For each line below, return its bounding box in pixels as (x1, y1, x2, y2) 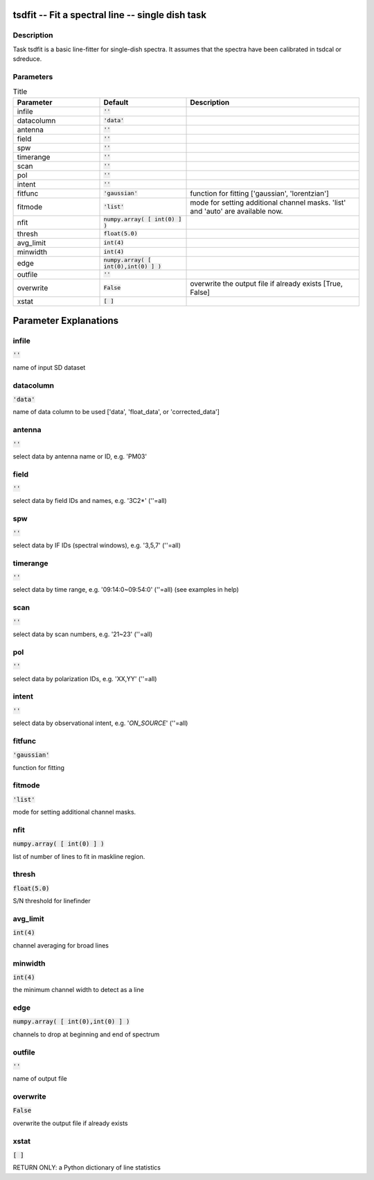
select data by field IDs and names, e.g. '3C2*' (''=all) (12, 497, 168, 505)
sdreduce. (12, 55, 42, 63)
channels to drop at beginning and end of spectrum (12, 1030, 160, 1038)
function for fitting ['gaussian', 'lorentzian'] (190, 188, 329, 198)
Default (103, 97, 129, 107)
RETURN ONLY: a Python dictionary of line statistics (12, 1163, 161, 1172)
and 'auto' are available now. (190, 206, 283, 216)
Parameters (12, 71, 53, 81)
